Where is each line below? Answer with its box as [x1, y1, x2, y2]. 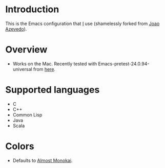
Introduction [5, 4, 59, 15]
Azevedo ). [5, 26, 27, 32]
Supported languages [5, 84, 100, 95]
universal [12, 66, 32, 72]
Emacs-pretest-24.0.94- [98, 60, 150, 67]
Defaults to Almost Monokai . [12, 157, 73, 163]
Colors [5, 140, 34, 152]
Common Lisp [12, 111, 43, 118]
